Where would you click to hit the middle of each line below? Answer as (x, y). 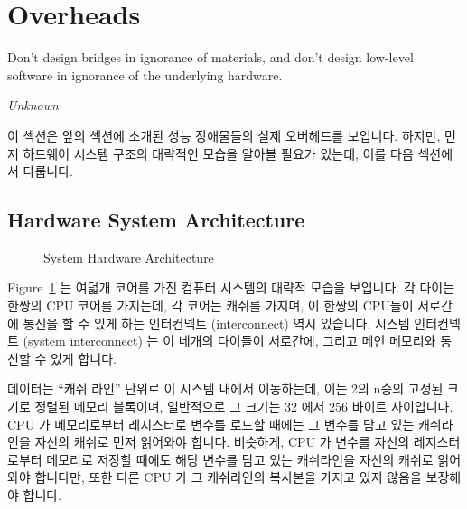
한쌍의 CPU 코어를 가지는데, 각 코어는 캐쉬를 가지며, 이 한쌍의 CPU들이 (210, 305)
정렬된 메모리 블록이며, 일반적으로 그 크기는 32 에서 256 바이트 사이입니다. (244, 407)
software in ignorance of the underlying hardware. (145, 74)
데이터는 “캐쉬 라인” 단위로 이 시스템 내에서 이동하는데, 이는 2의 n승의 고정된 (225, 389)
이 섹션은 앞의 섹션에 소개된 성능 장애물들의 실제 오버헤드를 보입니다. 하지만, (224, 135)
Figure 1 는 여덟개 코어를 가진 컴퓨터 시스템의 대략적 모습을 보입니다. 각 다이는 (231, 287)
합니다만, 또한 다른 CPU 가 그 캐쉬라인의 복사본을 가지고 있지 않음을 (228, 477)
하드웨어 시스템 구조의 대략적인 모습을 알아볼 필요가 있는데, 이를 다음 (218, 153)
